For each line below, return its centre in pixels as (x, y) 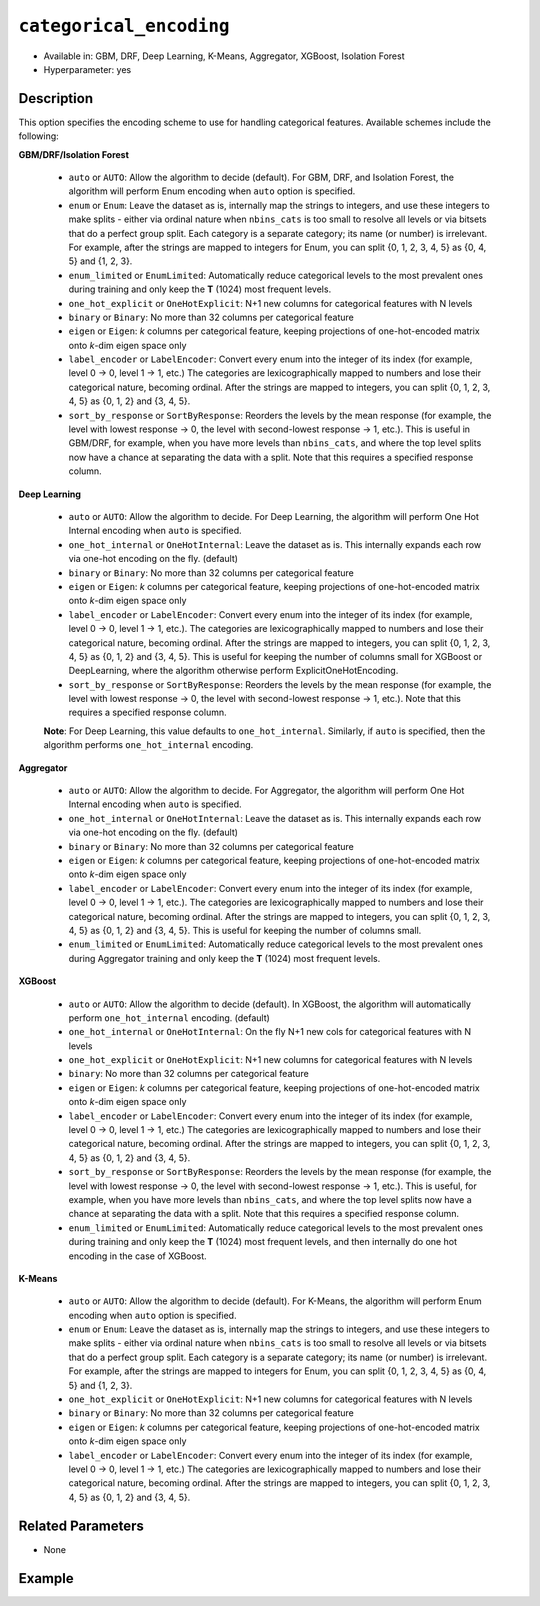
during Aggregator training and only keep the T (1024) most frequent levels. (224, 958)
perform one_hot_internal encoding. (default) (169, 1017)
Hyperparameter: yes (87, 69)
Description (56, 98)
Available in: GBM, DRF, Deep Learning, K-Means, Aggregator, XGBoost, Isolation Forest (224, 56)
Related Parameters (81, 1525)
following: (38, 136)
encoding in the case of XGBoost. (137, 1256)
